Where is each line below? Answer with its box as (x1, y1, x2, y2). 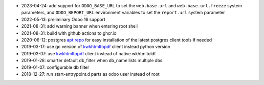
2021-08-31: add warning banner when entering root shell (21, 23, 138, 29)
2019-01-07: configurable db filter (21, 64, 89, 70)
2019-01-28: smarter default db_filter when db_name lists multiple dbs (21, 58, 163, 64)
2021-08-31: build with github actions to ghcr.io (21, 30, 117, 36)
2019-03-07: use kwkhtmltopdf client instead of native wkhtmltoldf (21, 50, 156, 56)
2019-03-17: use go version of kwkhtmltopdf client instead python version (21, 44, 171, 50)
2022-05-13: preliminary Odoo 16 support (21, 16, 106, 22)
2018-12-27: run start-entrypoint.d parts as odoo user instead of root (21, 71, 160, 77)
